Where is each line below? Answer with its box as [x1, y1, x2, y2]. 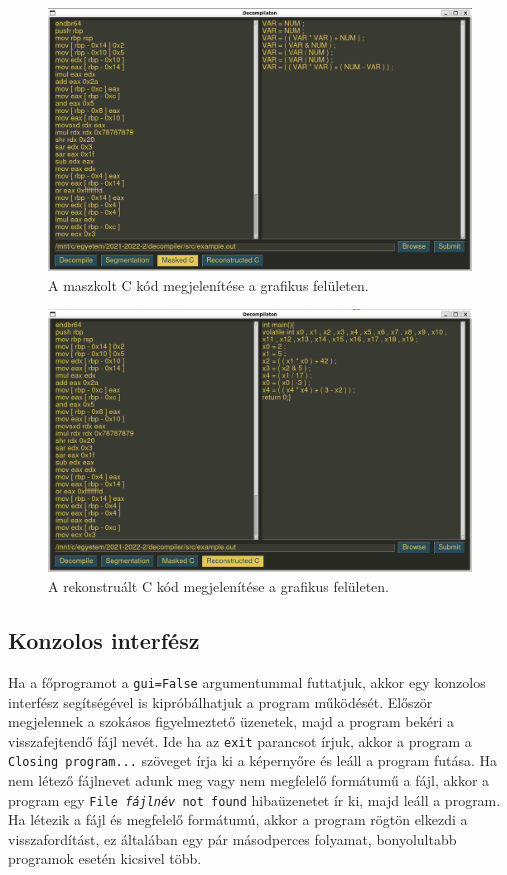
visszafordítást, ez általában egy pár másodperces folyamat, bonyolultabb [8, 828, 457, 849]
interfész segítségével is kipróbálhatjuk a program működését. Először [8, 691, 433, 712]
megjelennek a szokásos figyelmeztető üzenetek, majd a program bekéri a [8, 711, 454, 732]
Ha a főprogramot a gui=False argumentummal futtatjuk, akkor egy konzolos [8, 671, 486, 692]
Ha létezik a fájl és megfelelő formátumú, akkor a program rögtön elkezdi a [8, 809, 468, 830]
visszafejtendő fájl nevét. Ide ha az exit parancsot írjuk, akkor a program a [8, 730, 472, 751]
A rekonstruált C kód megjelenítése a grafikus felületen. [48, 576, 390, 597]
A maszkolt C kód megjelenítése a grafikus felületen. [48, 274, 369, 295]
